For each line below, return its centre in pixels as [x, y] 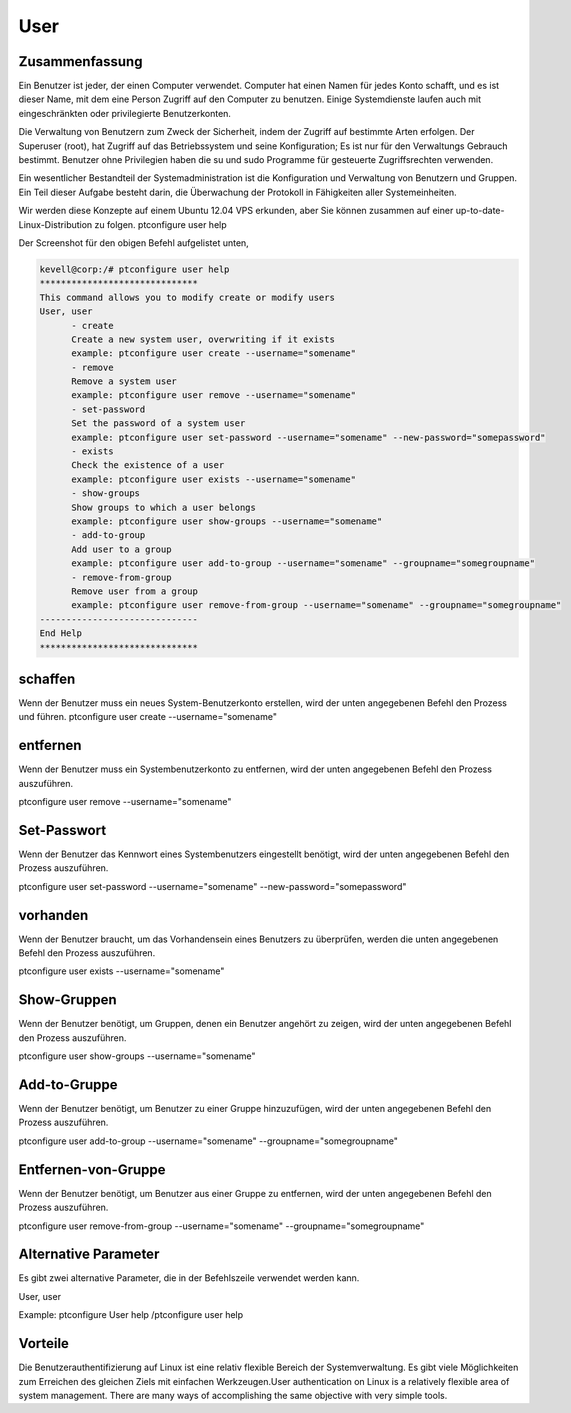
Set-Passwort [62, 830]
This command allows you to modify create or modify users [187, 297]
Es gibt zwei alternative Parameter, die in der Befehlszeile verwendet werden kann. [189, 1278]
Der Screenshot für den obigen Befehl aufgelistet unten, [133, 242]
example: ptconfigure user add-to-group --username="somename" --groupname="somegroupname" [303, 563]
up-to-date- [480, 211]
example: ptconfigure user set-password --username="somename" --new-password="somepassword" [308, 437]
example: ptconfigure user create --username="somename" [214, 353]
